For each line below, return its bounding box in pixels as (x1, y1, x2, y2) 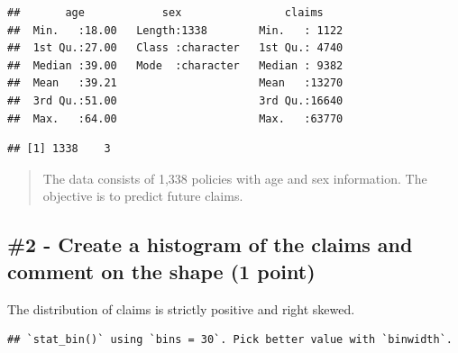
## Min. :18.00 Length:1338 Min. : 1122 (7, 23, 343, 37)
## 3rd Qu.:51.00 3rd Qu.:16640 (7, 94, 343, 107)
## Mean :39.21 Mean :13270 (7, 77, 343, 90)
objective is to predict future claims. (42, 186, 243, 205)
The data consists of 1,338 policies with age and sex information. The (42, 168, 427, 187)
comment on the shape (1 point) (7, 257, 316, 285)
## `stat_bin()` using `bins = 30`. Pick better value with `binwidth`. (7, 333, 453, 347)
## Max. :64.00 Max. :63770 (7, 112, 343, 125)
